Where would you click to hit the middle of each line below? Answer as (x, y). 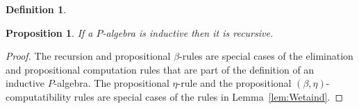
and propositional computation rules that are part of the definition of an (160, 69)
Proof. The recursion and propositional (88, 56)
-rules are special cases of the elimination (266, 56)
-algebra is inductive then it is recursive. (188, 32)
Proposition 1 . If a (49, 32)
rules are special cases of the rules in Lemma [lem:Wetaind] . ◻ (208, 96)
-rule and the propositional (234, 83)
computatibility (39, 96)
